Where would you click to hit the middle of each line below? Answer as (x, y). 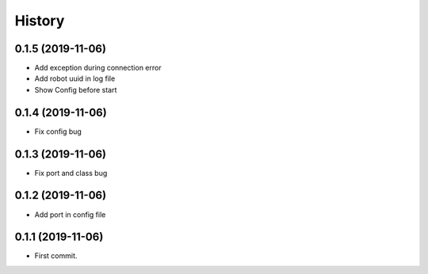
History (40, 21)
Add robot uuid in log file (75, 78)
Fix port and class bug (71, 173)
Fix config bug (58, 131)
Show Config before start (76, 89)
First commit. (56, 256)
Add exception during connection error (98, 68)
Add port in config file (70, 215)
